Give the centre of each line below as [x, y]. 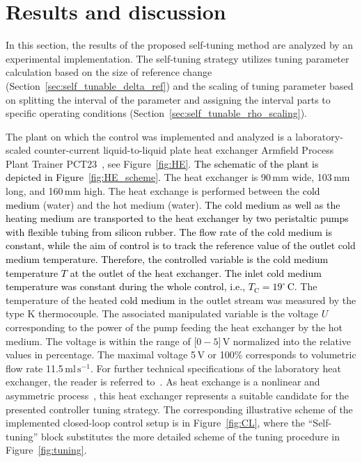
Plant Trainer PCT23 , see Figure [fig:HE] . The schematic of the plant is [162, 163]
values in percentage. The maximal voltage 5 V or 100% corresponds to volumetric [181, 355]
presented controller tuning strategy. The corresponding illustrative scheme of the [179, 409]
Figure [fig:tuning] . [46, 450]
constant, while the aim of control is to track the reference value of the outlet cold [181, 245]
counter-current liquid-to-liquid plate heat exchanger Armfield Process [184, 150]
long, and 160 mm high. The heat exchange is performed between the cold [163, 191]
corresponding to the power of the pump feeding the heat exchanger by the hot [174, 327]
